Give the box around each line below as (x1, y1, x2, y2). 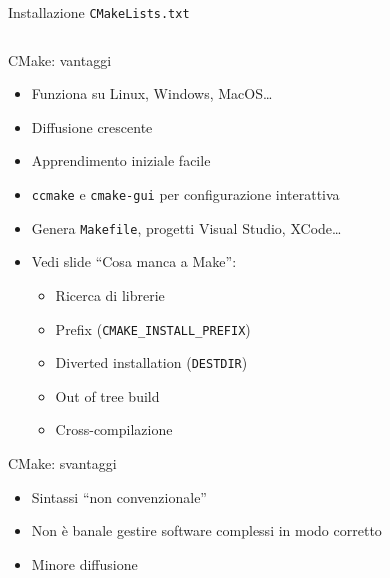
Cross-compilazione (55, 419, 173, 440)
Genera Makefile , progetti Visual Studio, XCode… (31, 217, 342, 238)
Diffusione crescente (31, 116, 153, 137)
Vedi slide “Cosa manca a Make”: (31, 251, 237, 272)
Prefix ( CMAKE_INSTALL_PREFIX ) (55, 318, 251, 339)
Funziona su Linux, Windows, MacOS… (31, 83, 273, 104)
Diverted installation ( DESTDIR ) (55, 352, 248, 373)
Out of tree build (55, 385, 160, 406)
